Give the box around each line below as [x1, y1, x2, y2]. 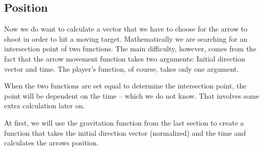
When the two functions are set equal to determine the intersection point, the [4, 80, 247, 91]
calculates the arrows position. [4, 137, 99, 148]
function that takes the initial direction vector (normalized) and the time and [4, 127, 246, 138]
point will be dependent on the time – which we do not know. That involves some [4, 90, 259, 101]
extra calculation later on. [4, 100, 85, 111]
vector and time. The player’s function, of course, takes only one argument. [4, 63, 239, 74]
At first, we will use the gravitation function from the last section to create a [4, 117, 244, 128]
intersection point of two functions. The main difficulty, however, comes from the [4, 43, 256, 54]
